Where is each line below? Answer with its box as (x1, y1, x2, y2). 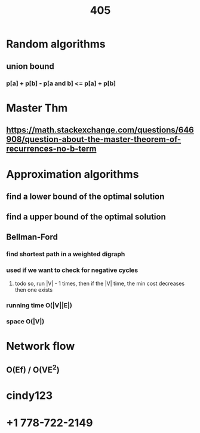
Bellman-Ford (6, 232, 58, 243)
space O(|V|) (6, 317, 45, 325)
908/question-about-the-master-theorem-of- (6, 134, 181, 144)
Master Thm (6, 101, 68, 114)
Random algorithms (6, 37, 106, 51)
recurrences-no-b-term (6, 144, 97, 154)
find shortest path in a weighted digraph (6, 250, 125, 258)
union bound (6, 61, 55, 71)
